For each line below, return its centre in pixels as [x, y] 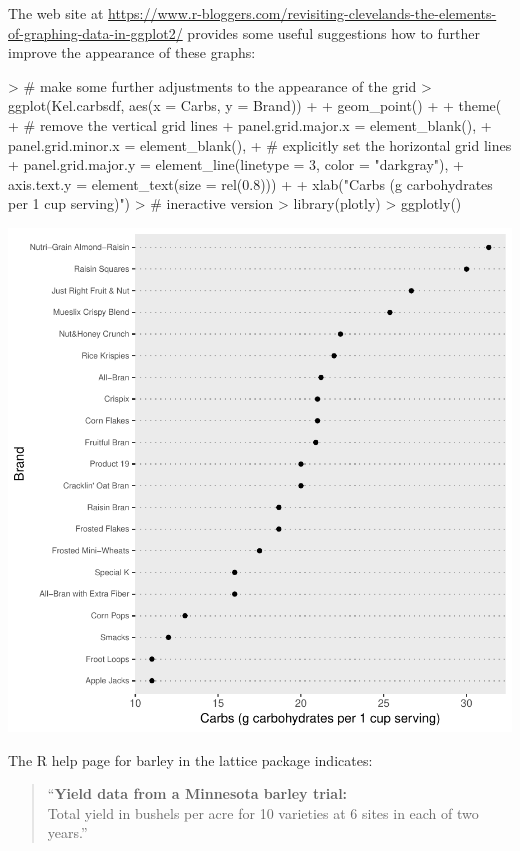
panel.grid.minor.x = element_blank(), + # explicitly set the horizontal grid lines [260, 144]
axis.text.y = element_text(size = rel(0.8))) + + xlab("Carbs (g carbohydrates [250, 183]
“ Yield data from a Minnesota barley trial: [197, 793]
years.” [67, 832]
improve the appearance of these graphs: [132, 52]
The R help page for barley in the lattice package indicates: [190, 759]
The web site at [56, 13]
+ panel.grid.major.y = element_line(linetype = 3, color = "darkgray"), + [236, 164]
